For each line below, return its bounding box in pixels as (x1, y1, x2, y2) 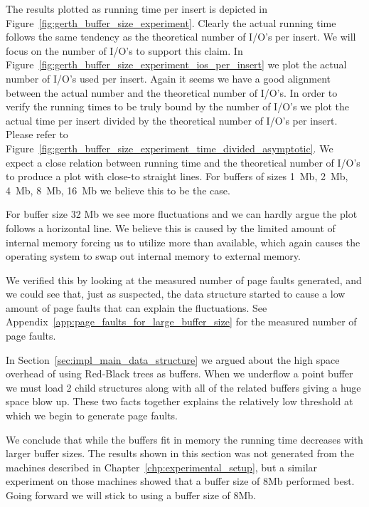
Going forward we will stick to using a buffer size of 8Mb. (6, 488, 256, 502)
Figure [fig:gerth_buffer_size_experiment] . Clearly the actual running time (6, 15, 336, 30)
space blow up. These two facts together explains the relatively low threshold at (6, 394, 353, 409)
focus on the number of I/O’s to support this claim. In (6, 43, 243, 58)
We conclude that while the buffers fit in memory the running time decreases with (6, 432, 363, 446)
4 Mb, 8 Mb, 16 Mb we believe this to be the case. (6, 182, 230, 197)
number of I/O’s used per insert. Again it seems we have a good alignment (6, 70, 331, 85)
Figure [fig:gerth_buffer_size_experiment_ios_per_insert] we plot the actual (6, 57, 347, 72)
